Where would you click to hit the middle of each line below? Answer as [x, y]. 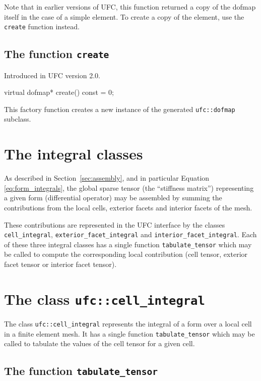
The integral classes [74, 154]
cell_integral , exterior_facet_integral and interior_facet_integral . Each [130, 234]
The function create [57, 54]
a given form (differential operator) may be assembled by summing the [113, 198]
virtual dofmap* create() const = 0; [59, 92]
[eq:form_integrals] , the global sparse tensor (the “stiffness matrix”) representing [129, 187]
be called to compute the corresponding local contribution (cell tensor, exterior [126, 254]
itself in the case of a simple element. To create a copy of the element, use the [124, 16]
